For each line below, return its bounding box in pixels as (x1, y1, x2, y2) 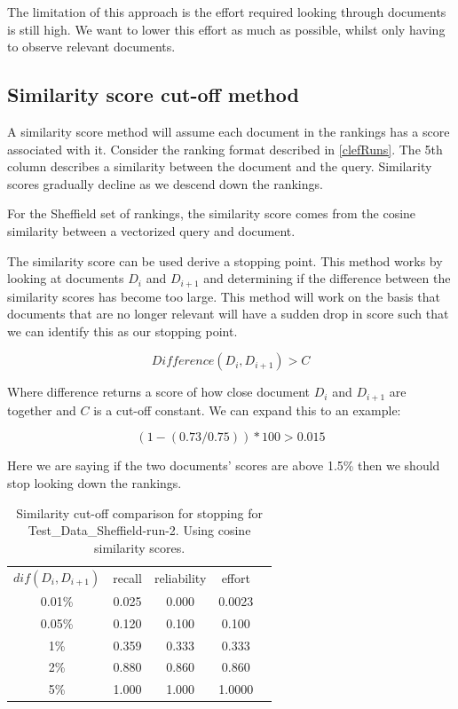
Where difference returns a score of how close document (7, 382, 311, 401)
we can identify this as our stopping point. (7, 321, 238, 340)
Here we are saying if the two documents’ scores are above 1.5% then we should (7, 456, 440, 475)
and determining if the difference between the (203, 269, 451, 288)
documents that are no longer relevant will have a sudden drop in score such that (7, 304, 449, 323)
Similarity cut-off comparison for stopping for (16, 503, 263, 522)
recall (113, 568, 142, 587)
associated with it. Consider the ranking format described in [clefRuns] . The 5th (7, 139, 443, 158)
